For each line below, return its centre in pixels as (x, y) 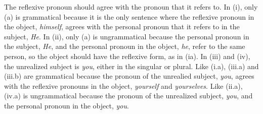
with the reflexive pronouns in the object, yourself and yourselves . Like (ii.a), (123, 85)
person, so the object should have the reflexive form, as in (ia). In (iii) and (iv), (127, 56)
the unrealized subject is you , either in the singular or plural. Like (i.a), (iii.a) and (131, 66)
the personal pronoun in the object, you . (67, 105)
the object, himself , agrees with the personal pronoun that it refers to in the (122, 26)
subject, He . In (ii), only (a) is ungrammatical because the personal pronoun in (127, 36)
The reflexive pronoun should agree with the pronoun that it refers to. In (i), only (131, 7)
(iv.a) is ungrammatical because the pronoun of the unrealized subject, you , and (128, 96)
